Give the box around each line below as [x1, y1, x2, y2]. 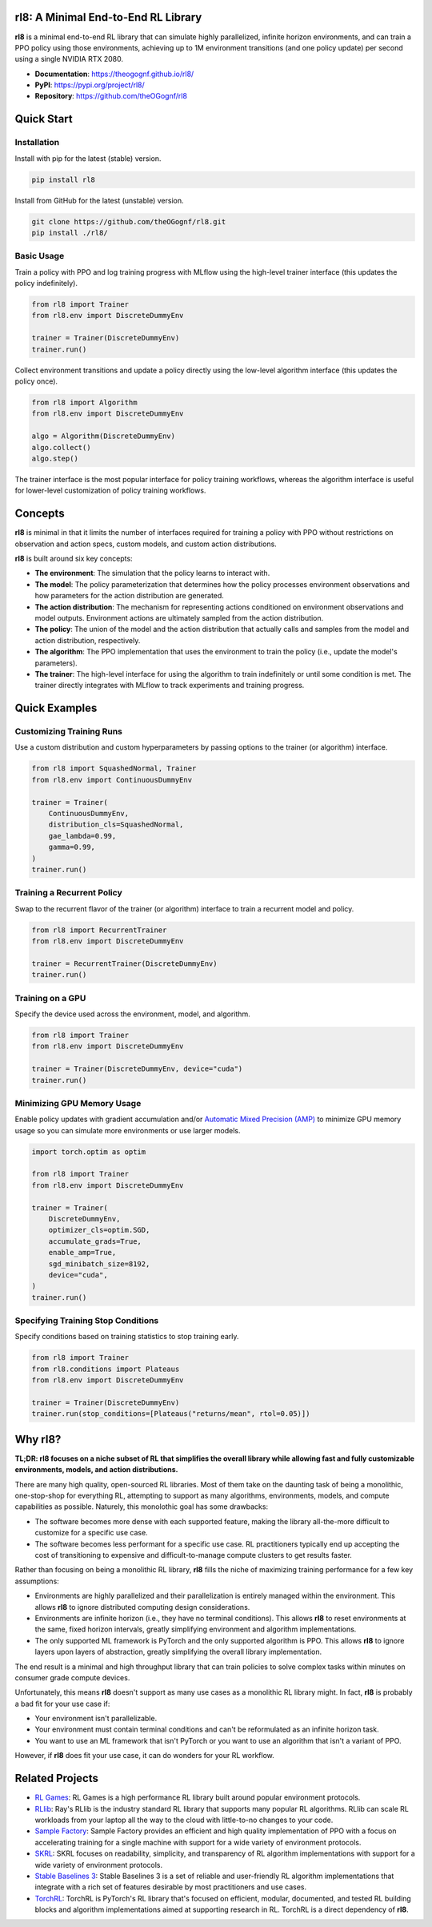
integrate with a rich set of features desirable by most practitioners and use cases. [34, 1882, 307, 1892]
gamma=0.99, [48, 843, 96, 852]
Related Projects [14, 1772, 99, 1785]
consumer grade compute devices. [14, 1672, 130, 1682]
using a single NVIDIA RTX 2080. [14, 54, 124, 64]
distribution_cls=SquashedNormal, [48, 820, 184, 829]
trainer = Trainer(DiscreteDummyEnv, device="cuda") [31, 1064, 243, 1073]
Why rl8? [14, 1432, 62, 1446]
